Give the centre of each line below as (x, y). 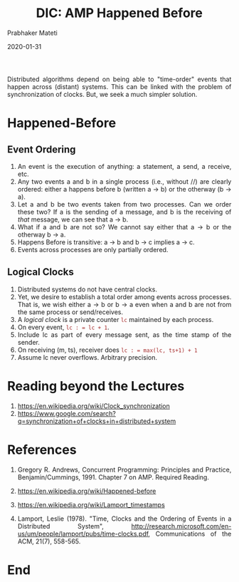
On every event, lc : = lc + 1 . (63, 327)
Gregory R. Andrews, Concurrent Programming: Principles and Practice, (124, 469)
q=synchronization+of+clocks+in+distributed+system (97, 421)
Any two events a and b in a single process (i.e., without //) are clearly (124, 181)
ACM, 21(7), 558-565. (49, 541)
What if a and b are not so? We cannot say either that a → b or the (124, 227)
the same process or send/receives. (70, 312)
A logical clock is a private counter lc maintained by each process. (116, 319)
